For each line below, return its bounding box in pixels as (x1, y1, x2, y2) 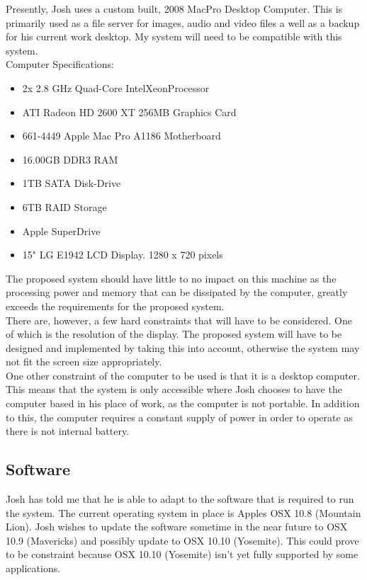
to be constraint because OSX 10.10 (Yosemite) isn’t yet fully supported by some (6, 547, 358, 562)
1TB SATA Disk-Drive (22, 176, 121, 191)
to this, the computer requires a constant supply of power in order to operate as (6, 409, 353, 424)
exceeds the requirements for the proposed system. (6, 298, 225, 313)
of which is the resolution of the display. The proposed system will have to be (6, 326, 342, 341)
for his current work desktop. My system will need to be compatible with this (6, 29, 342, 44)
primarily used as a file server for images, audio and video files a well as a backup (6, 15, 360, 30)
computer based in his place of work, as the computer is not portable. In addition (6, 396, 360, 411)
